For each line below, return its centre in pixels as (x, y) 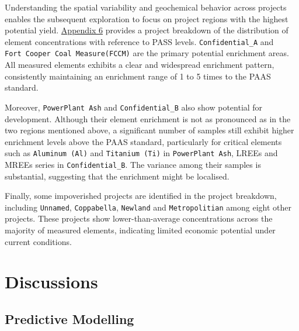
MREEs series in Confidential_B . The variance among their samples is (133, 164)
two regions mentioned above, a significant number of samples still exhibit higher (149, 130)
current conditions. (38, 241)
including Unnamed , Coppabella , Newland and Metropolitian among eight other (148, 207)
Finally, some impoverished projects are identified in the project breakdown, (141, 196)
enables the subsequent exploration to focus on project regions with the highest (147, 18)
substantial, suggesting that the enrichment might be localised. (117, 176)
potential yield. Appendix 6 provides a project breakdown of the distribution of (147, 30)
